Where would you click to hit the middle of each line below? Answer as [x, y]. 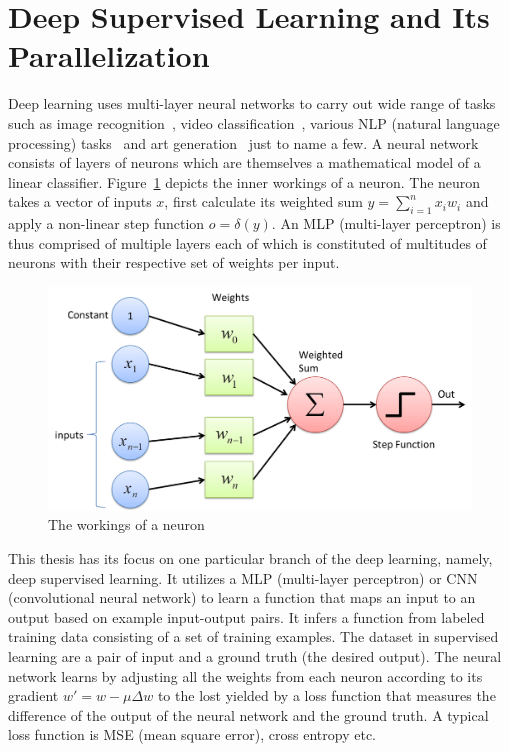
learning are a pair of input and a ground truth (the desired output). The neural [255, 656]
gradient [33, 695]
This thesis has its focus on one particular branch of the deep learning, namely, [250, 558]
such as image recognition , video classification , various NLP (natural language [254, 122]
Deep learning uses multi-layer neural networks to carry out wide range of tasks [252, 103]
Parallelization [109, 55]
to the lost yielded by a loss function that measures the [326, 695]
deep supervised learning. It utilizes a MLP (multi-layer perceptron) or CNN [243, 577]
